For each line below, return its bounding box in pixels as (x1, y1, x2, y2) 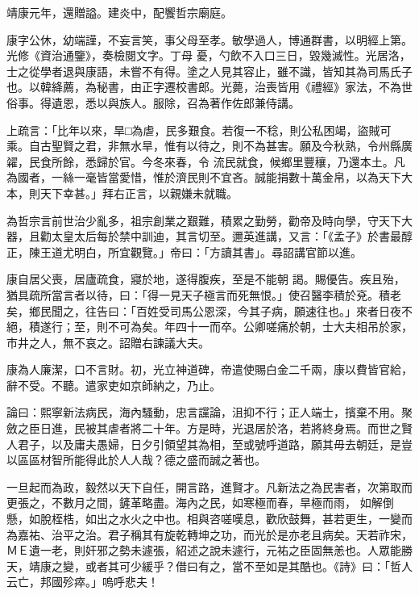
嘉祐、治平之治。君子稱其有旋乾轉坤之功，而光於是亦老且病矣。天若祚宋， (17, 526, 413, 543)
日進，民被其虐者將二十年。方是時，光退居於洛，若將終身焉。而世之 (39, 420, 401, 437)
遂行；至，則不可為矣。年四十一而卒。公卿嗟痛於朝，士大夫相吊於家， (39, 318, 413, 335)
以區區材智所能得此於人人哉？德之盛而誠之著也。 (6, 451, 266, 468)
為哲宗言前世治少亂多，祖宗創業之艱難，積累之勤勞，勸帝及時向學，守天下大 (6, 212, 413, 228)
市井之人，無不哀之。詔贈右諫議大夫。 (6, 333, 209, 350)
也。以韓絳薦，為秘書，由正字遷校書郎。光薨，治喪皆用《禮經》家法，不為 (6, 78, 401, 95)
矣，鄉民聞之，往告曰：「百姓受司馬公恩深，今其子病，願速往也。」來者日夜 (6, 302, 401, 319)
